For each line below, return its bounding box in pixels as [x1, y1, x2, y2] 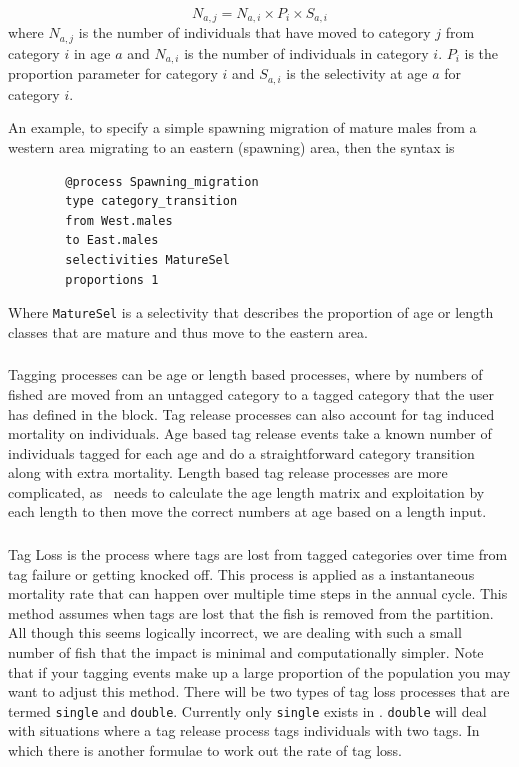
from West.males [65, 213, 173, 228]
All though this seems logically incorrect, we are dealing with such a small [8, 622, 462, 643]
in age [73, 42, 111, 63]
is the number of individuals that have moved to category [78, 22, 431, 43]
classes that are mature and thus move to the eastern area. [8, 321, 368, 342]
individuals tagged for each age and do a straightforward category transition [8, 442, 475, 463]
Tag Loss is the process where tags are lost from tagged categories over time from [8, 544, 508, 564]
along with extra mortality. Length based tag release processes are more [8, 462, 448, 483]
